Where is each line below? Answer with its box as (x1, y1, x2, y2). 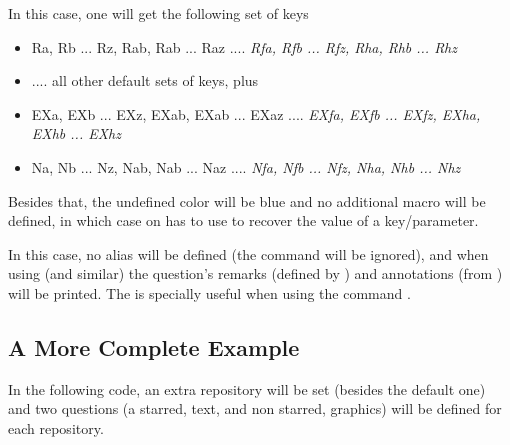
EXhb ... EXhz (31, 123, 121, 144)
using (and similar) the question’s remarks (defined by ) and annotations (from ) (8, 263, 503, 284)
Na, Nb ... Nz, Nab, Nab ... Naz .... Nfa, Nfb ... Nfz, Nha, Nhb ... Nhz (31, 156, 461, 177)
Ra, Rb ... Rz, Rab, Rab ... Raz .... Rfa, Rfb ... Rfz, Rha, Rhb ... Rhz (31, 36, 457, 57)
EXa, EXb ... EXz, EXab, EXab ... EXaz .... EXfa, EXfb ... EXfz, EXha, (31, 103, 481, 124)
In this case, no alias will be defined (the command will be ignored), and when (8, 243, 489, 264)
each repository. (8, 417, 104, 438)
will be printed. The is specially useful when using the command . (8, 282, 411, 303)
